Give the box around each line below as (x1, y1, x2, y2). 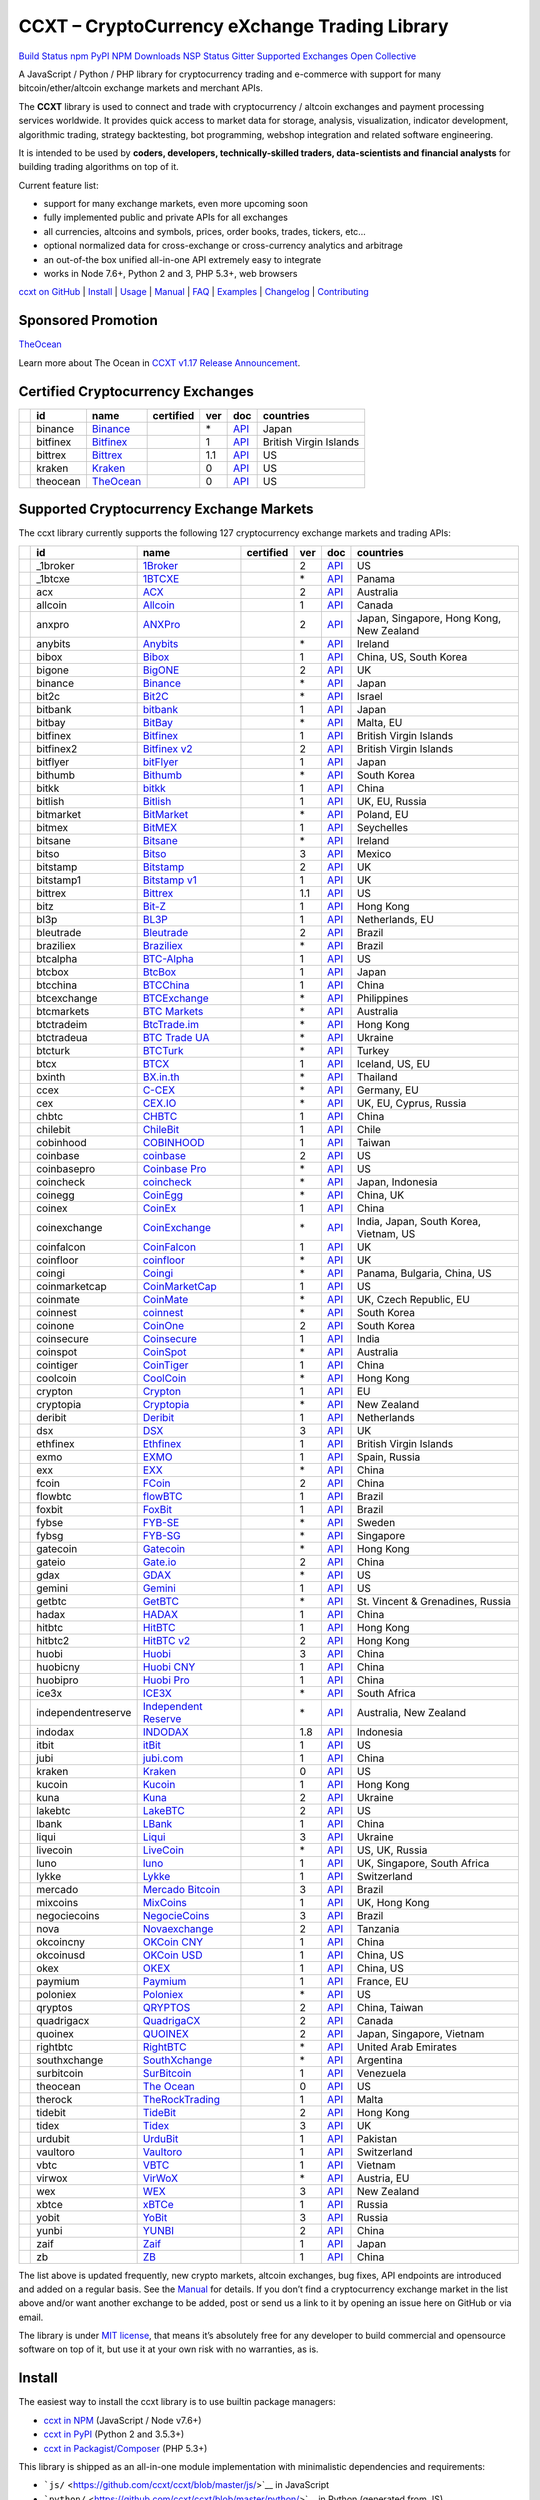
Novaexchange (142, 1921, 214, 1935)
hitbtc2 (36, 1633, 70, 1647)
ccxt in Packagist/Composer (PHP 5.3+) (43, 2442, 208, 2454)
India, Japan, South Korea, (356, 1214, 482, 1228)
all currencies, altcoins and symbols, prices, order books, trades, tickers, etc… (43, 225, 367, 237)
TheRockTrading (142, 2092, 220, 2106)
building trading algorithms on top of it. (18, 161, 179, 173)
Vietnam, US (356, 1226, 416, 1240)
